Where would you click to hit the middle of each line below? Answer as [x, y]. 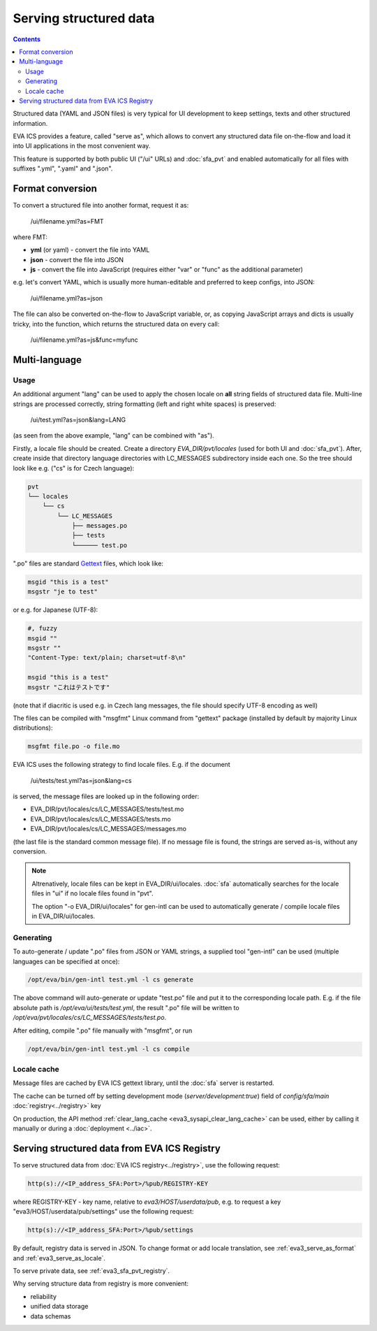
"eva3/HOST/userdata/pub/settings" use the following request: [103, 1211]
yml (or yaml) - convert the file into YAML [90, 250]
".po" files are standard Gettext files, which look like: [88, 563]
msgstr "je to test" [62, 592]
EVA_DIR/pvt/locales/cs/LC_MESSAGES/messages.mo [108, 829]
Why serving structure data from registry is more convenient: [101, 1283]
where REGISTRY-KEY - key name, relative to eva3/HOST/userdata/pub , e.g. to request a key [147, 1202]
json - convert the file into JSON [77, 259]
